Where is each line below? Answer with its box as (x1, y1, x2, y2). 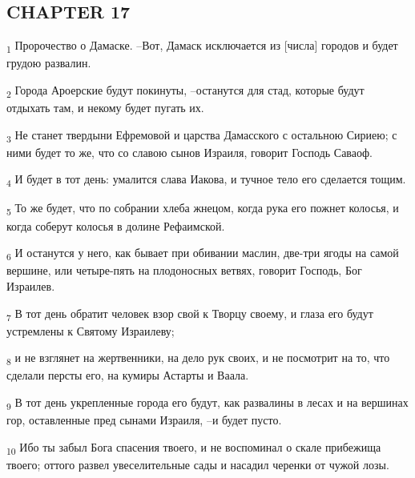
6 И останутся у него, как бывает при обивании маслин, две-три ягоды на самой (6, 244, 399, 263)
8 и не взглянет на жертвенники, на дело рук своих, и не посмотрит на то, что (6, 349, 390, 368)
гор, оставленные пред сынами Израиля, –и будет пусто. (6, 412, 282, 428)
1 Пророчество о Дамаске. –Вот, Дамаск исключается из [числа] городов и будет (6, 37, 398, 55)
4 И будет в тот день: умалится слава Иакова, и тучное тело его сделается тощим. (6, 171, 406, 190)
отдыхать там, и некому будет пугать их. (6, 99, 204, 116)
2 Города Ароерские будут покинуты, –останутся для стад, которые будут (6, 81, 365, 100)
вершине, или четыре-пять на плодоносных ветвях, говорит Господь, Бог (6, 262, 362, 279)
